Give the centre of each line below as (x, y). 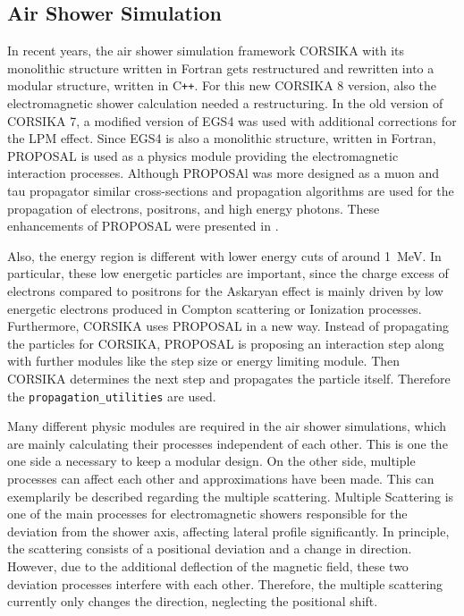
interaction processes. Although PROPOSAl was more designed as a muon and (223, 173)
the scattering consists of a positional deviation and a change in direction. (210, 548)
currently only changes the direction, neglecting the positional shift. (193, 601)
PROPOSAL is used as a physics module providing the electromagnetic (203, 155)
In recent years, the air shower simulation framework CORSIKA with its (206, 51)
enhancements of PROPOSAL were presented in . (143, 226)
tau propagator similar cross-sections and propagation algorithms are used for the (231, 191)
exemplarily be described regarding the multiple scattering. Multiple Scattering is (231, 496)
